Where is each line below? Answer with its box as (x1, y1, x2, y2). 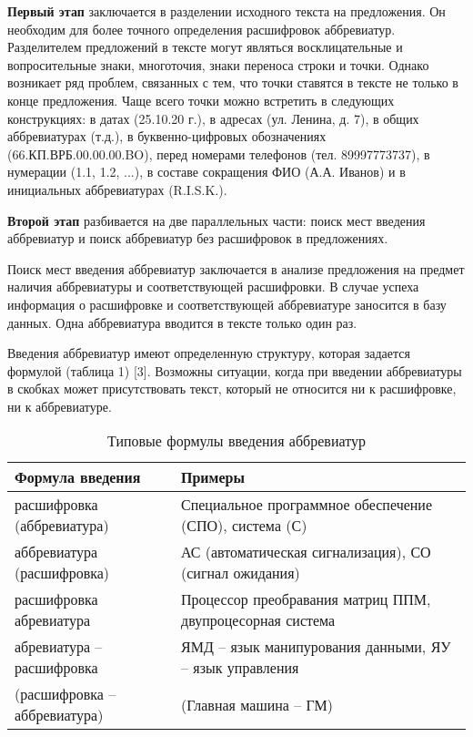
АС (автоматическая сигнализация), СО (181, 541, 431, 563)
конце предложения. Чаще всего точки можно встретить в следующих (7, 90, 395, 109)
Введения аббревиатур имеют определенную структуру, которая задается (7, 343, 410, 363)
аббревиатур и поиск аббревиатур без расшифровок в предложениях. (7, 229, 388, 248)
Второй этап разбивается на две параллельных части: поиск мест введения (7, 210, 426, 230)
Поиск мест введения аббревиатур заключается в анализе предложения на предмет (7, 259, 465, 278)
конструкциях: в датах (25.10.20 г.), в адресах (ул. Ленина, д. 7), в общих (7, 108, 419, 128)
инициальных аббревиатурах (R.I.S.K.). (7, 179, 227, 199)
